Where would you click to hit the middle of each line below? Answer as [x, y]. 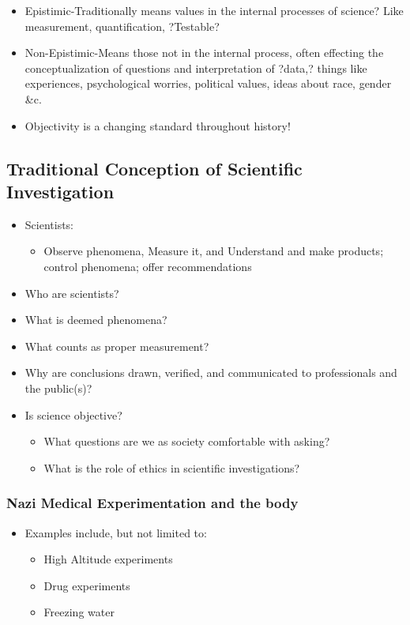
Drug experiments [87, 585]
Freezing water [79, 612]
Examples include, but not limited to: [116, 532]
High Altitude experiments [108, 559]
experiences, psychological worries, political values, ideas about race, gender [208, 83]
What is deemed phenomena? [96, 320]
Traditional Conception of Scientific [154, 168]
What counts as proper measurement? [117, 346]
